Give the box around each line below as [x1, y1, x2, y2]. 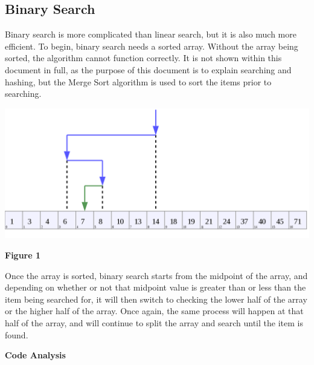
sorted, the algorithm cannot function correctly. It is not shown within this [5, 51, 282, 64]
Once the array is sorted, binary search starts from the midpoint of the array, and [5, 269, 308, 281]
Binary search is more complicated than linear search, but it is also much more [5, 28, 296, 41]
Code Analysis [5, 349, 66, 361]
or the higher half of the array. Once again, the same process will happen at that [5, 304, 304, 317]
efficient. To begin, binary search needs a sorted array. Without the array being [5, 39, 298, 52]
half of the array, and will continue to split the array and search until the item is [5, 316, 303, 329]
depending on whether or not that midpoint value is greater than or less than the [5, 281, 306, 294]
